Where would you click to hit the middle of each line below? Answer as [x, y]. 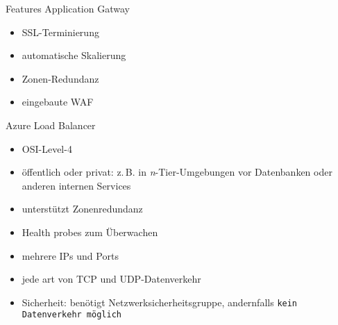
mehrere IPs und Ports [70, 255]
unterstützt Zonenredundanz [82, 209]
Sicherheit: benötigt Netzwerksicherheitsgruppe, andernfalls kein [160, 302]
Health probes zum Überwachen [90, 232]
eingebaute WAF [58, 102]
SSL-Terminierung [60, 32]
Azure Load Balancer [51, 125]
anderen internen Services [76, 185]
